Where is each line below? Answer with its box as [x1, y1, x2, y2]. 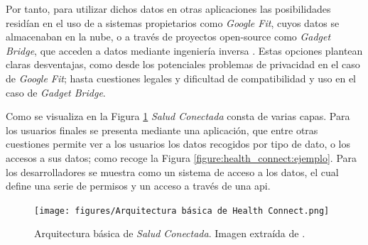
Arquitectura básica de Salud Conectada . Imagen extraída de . [34, 226, 305, 241]
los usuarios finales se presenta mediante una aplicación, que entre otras [6, 122, 318, 137]
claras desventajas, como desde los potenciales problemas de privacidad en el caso [6, 57, 360, 72]
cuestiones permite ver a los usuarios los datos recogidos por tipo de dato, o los [6, 136, 351, 151]
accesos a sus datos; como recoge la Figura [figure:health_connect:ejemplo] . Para [6, 150, 357, 165]
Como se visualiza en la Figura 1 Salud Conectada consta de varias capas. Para [6, 109, 350, 124]
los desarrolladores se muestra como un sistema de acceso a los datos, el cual [6, 164, 339, 179]
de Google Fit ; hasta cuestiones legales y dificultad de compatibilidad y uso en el [6, 70, 356, 85]
